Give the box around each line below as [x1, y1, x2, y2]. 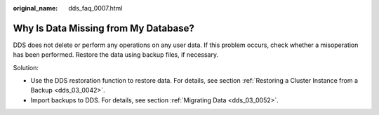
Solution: [13, 63, 39, 72]
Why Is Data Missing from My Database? [13, 22, 194, 34]
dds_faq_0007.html [68, 4, 123, 12]
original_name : [13, 4, 58, 12]
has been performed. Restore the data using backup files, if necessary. [13, 50, 219, 59]
